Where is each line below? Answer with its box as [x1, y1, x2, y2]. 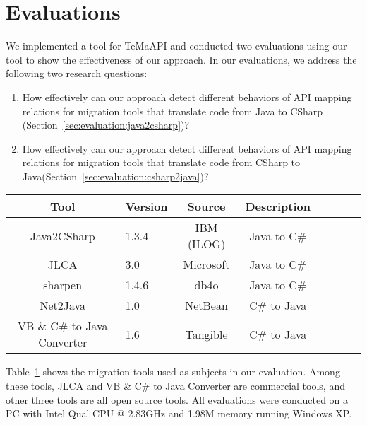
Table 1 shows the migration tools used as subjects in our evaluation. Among [6, 364, 340, 379]
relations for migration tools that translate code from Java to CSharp [22, 103, 323, 118]
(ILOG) [187, 235, 226, 252]
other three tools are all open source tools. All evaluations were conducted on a [6, 392, 349, 407]
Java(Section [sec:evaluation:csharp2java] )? [22, 168, 209, 183]
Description [245, 198, 311, 215]
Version [125, 198, 168, 215]
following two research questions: [6, 66, 148, 81]
